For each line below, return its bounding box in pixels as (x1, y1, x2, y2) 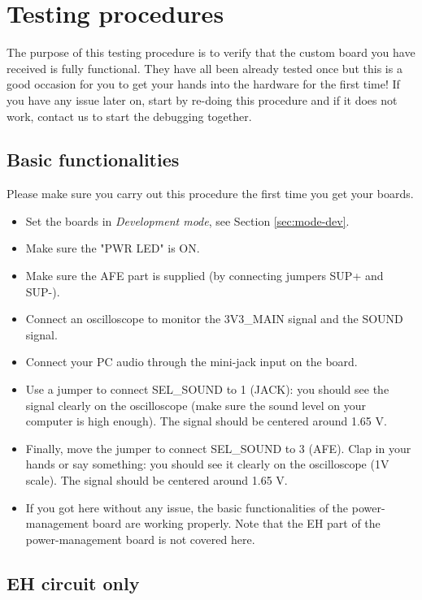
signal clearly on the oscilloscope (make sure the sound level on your (25, 396, 366, 413)
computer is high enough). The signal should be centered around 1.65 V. (25, 412, 387, 429)
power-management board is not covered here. (25, 530, 255, 547)
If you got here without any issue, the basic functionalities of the (25, 499, 349, 516)
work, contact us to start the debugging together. (7, 107, 252, 124)
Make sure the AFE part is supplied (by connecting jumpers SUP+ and (25, 267, 384, 284)
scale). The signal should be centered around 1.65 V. (25, 472, 288, 489)
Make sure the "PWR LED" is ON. (25, 240, 200, 257)
